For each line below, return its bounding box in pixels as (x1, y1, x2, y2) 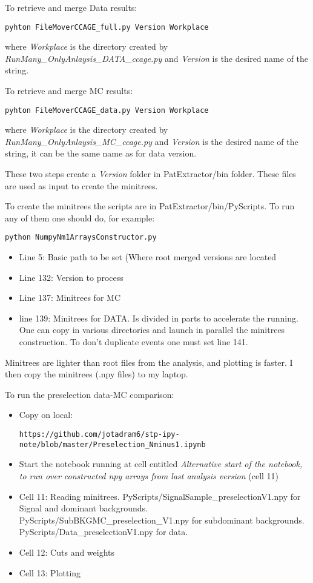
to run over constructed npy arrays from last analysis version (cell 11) (19, 469, 279, 482)
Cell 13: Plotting (19, 566, 81, 579)
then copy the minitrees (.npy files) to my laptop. (5, 368, 188, 380)
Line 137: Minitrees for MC (19, 291, 120, 304)
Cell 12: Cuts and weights (19, 545, 115, 558)
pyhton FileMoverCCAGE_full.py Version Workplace (5, 22, 209, 32)
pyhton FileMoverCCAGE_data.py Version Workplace (5, 106, 209, 115)
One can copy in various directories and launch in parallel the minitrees (19, 323, 285, 336)
